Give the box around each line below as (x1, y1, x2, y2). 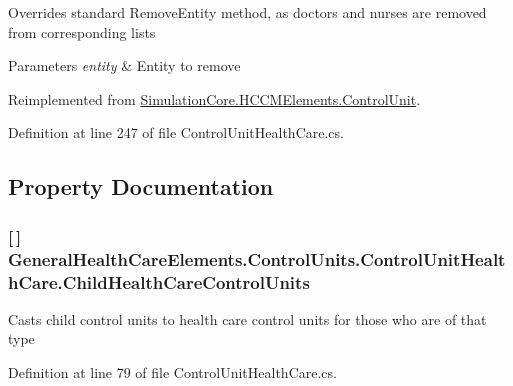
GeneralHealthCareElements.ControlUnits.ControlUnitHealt (8, 246, 506, 271)
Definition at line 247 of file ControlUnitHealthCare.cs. (8, 122, 344, 143)
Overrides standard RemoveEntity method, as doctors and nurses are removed (8, 2, 487, 22)
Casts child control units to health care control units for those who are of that (8, 308, 487, 329)
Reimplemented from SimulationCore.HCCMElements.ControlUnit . (8, 88, 421, 109)
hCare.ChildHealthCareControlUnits (8, 269, 310, 294)
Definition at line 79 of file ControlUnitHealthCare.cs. (8, 362, 337, 382)
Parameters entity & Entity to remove (8, 55, 241, 76)
